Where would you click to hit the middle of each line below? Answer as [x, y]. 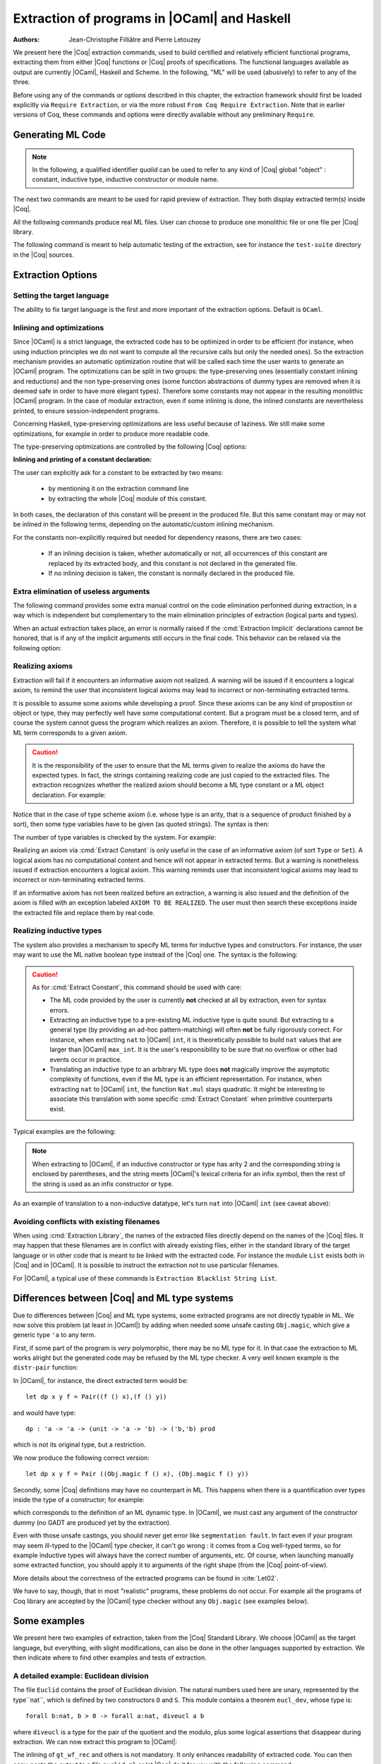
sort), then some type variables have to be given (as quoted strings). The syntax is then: [141, 824]
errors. [60, 1010]
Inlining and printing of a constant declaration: [83, 459]
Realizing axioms [43, 666]
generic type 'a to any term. [55, 1335]
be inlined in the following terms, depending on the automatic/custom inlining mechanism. [144, 524]
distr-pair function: [46, 1367]
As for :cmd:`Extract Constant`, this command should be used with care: [137, 987]
